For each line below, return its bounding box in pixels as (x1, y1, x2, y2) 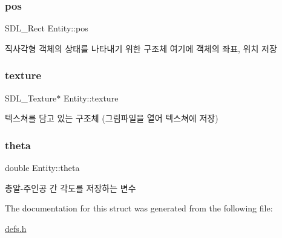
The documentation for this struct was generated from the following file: (5, 202, 273, 214)
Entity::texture (63, 91, 119, 104)
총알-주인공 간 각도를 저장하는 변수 (5, 181, 136, 194)
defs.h (5, 222, 27, 234)
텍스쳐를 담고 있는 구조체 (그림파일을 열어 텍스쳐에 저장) (5, 112, 218, 124)
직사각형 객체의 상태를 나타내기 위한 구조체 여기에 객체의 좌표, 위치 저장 (5, 42, 277, 54)
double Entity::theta (5, 161, 80, 174)
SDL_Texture (5, 91, 57, 104)
